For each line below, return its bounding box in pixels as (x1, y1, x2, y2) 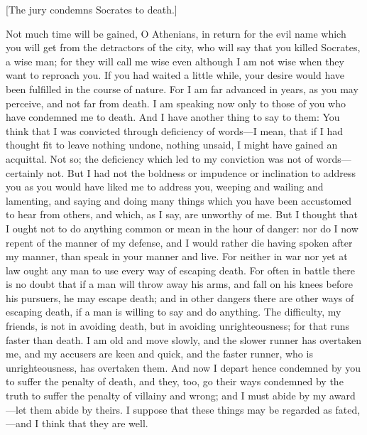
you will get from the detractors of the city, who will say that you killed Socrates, (6, 40, 361, 55)
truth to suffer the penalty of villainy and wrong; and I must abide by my (6, 388, 327, 403)
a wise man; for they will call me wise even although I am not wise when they (6, 53, 344, 68)
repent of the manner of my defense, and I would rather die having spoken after (6, 235, 353, 249)
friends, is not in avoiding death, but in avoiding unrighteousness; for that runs (6, 318, 350, 333)
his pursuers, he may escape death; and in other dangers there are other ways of (6, 290, 354, 305)
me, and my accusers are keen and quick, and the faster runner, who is (6, 346, 313, 361)
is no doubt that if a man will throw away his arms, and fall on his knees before (6, 276, 353, 291)
